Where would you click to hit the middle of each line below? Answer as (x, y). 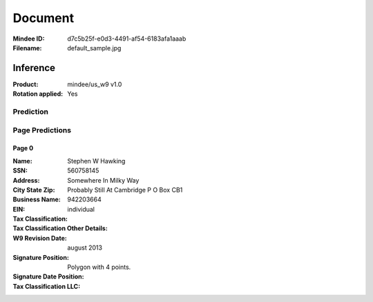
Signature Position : (41, 257)
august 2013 (85, 248)
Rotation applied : (38, 94)
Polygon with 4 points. (99, 267)
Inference (34, 68)
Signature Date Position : (48, 276)
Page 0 (23, 148)
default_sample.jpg (94, 48)
